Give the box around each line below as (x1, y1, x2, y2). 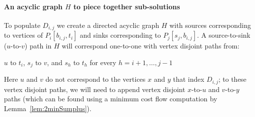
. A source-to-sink (197, 30, 251, 40)
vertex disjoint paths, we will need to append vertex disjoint (4, 84, 186, 94)
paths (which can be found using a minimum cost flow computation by (4, 94, 218, 104)
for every (90, 57, 117, 67)
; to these (218, 74, 247, 84)
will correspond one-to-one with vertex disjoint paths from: (62, 41, 240, 51)
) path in (25, 41, 52, 51)
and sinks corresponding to (80, 30, 161, 40)
